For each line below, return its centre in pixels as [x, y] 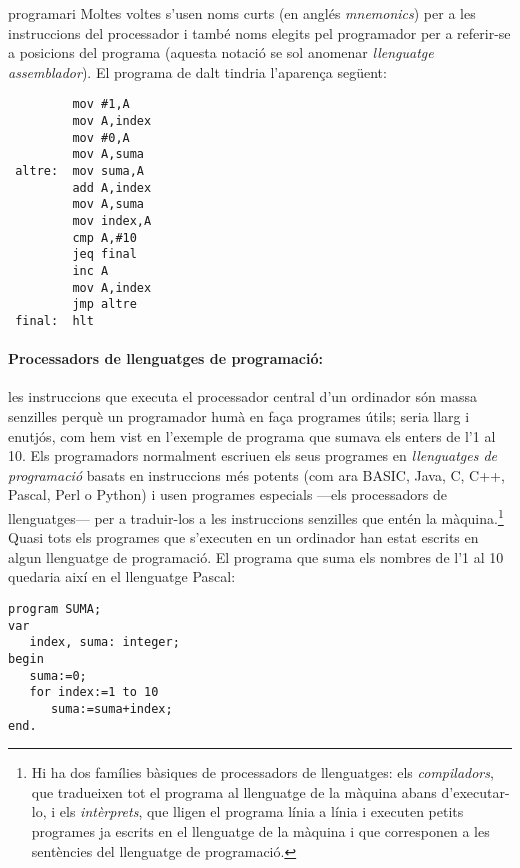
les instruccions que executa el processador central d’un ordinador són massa [243, 396]
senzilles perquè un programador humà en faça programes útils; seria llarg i [239, 415]
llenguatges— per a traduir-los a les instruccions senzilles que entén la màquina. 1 [256, 516]
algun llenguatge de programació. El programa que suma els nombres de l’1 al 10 [256, 556]
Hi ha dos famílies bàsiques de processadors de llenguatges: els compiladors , [262, 772]
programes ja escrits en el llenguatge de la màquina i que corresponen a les [260, 830]
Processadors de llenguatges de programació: [165, 358]
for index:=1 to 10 [94, 692]
